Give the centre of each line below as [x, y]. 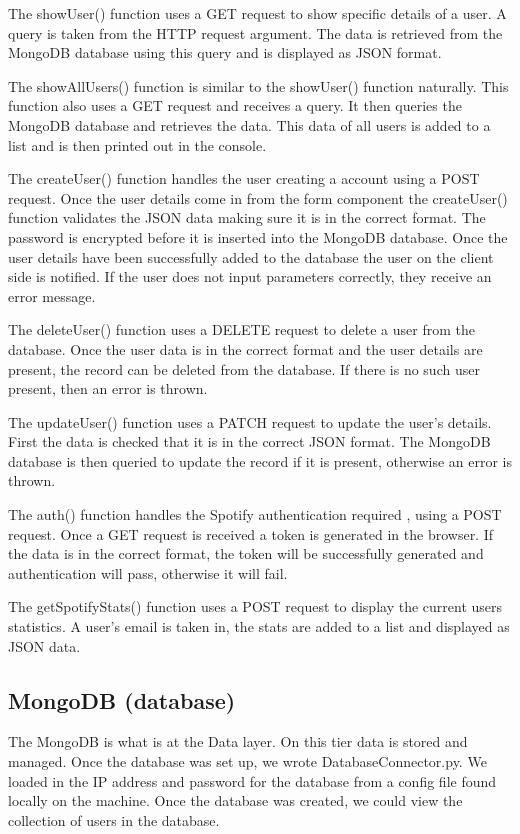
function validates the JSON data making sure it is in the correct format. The [247, 217]
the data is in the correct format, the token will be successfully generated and [246, 553]
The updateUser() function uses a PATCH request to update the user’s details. [250, 421]
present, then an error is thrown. [108, 388]
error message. [52, 295]
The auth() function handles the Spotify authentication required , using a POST [255, 514]
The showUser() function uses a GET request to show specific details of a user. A [257, 13]
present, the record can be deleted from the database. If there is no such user [244, 368]
